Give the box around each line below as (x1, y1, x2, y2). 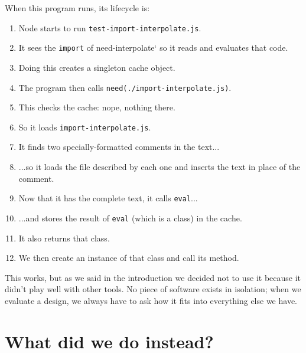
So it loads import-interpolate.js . (18, 120, 151, 133)
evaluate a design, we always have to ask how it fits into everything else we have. (5, 294, 297, 306)
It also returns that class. (18, 231, 110, 244)
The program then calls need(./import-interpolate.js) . (18, 81, 232, 93)
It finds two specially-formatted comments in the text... (18, 140, 220, 153)
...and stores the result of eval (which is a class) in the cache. (18, 211, 242, 224)
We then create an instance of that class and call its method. (18, 251, 239, 264)
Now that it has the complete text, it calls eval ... (18, 192, 198, 204)
